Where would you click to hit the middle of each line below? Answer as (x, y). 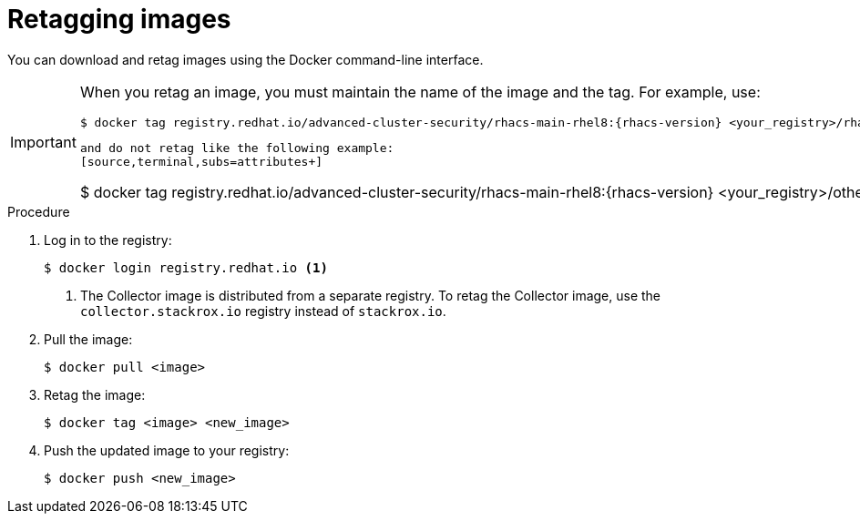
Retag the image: (95, 394)
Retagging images (119, 19)
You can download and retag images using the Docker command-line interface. (246, 59)
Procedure (39, 211)
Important (43, 142)
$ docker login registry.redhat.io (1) (186, 267)
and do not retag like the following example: (237, 148)
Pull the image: (88, 339)
